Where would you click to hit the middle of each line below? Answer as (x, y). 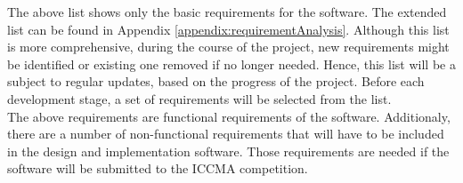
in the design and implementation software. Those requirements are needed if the (228, 151)
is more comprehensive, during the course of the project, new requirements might (228, 47)
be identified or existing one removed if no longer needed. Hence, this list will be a (231, 64)
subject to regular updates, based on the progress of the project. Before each (216, 81)
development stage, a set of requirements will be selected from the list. (199, 98)
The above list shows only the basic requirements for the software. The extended (227, 12)
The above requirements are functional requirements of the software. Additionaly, (229, 116)
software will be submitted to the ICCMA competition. (158, 168)
